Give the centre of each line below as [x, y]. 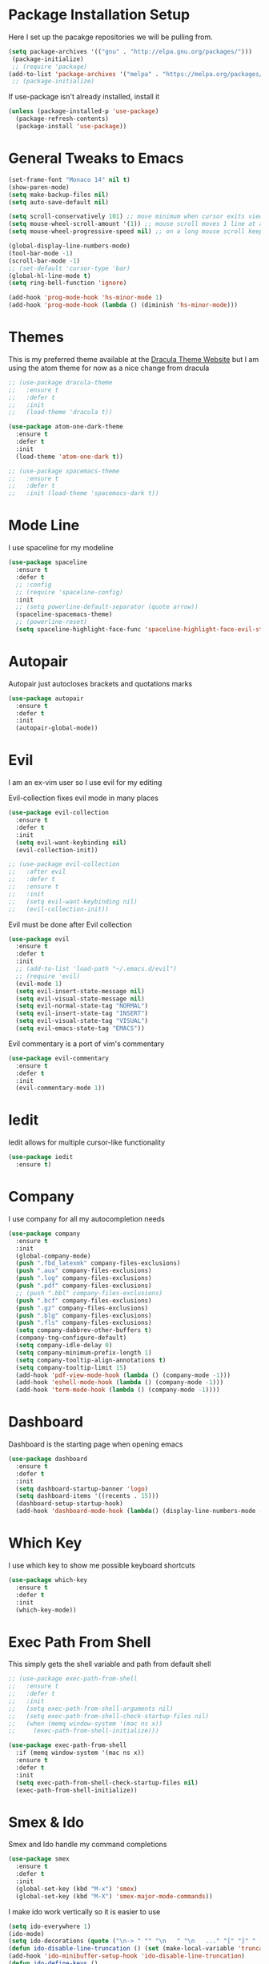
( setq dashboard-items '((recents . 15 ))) [87, 1496]
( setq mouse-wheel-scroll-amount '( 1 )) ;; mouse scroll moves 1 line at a [136, 224]
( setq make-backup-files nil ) [59, 195]
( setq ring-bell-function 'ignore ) [68, 283]
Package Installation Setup [99, 15]
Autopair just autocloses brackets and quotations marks [100, 683]
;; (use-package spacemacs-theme [64, 471]
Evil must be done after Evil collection [70, 924]
